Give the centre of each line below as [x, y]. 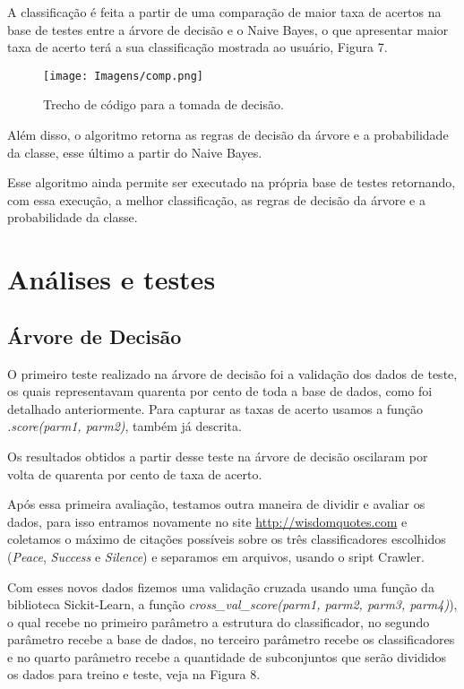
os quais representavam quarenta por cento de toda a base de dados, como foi [220, 391]
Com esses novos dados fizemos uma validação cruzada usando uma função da [221, 586]
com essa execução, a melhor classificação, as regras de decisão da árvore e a [216, 199]
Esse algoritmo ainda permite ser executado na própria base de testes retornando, [232, 182]
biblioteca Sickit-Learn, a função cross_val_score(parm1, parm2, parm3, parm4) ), [232, 604]
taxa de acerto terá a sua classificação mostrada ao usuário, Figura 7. [198, 47]
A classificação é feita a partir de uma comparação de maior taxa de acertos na [224, 12]
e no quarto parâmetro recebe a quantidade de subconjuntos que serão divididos [227, 656]
